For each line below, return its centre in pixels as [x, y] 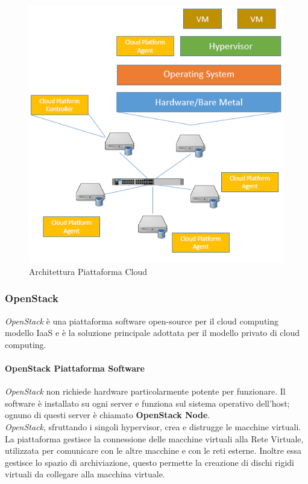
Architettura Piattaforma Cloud [88, 271]
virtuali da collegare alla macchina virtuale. [85, 474]
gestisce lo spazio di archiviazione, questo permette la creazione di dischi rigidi [150, 462]
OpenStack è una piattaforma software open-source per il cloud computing [142, 321]
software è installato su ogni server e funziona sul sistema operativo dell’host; [147, 403]
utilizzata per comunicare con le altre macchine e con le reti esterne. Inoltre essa [153, 450]
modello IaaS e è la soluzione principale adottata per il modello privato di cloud [152, 333]
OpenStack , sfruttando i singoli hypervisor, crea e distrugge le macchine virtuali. [153, 426]
